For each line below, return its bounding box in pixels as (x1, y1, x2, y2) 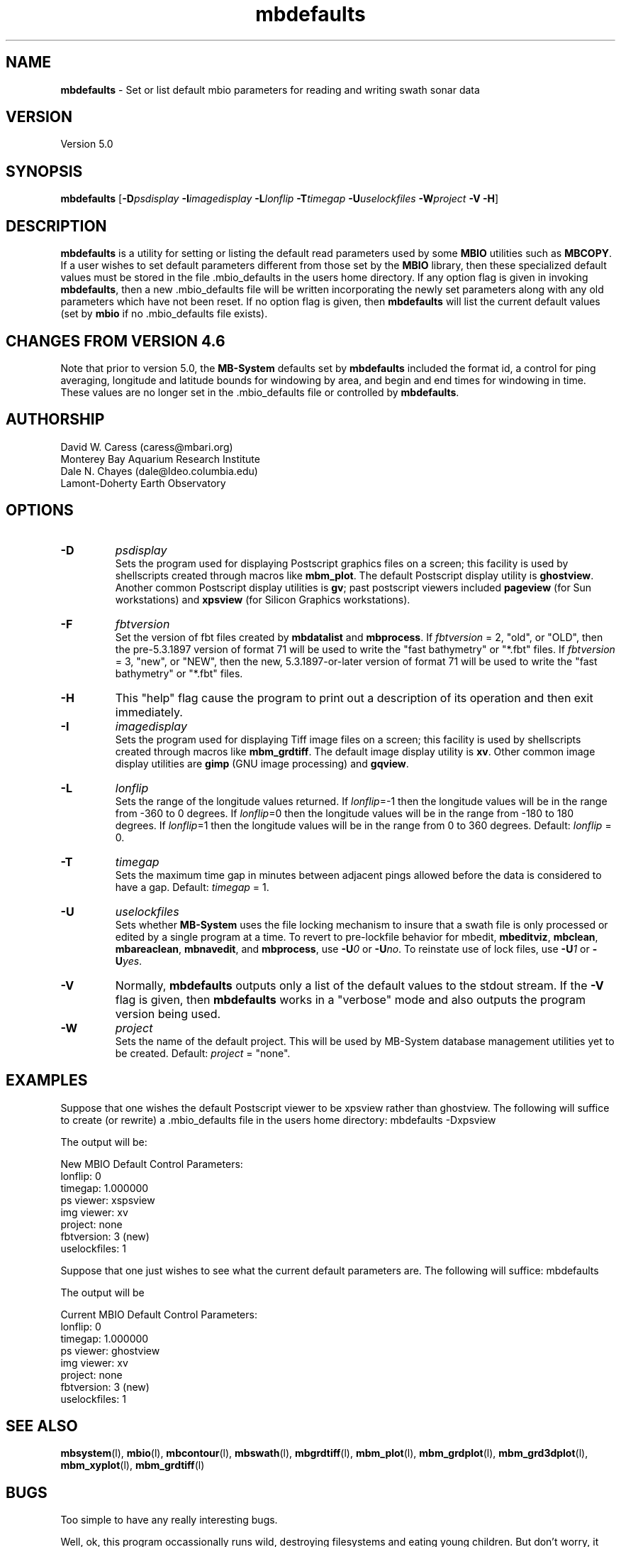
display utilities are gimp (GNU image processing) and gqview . (115, 757, 409, 770)
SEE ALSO (6, 1416, 78, 1435)
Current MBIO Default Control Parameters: (60, 1308, 257, 1321)
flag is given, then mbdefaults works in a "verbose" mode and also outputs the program (115, 992, 586, 1007)
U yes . (115, 954, 142, 967)
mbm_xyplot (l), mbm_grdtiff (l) (60, 1459, 205, 1472)
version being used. (115, 1006, 221, 1021)
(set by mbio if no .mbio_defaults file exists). (60, 307, 268, 320)
